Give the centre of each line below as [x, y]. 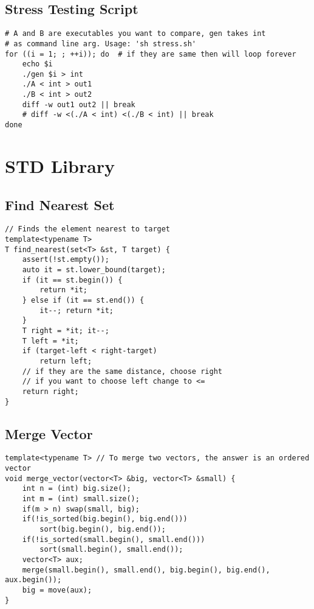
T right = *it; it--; [66, 330]
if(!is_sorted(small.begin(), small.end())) [114, 539]
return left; [66, 361]
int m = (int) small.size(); [81, 498]
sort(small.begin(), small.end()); [111, 550]
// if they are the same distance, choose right [122, 371]
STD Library [60, 165]
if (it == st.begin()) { [72, 280]
